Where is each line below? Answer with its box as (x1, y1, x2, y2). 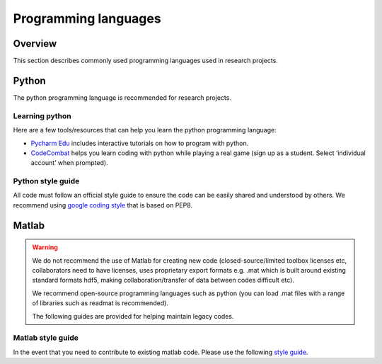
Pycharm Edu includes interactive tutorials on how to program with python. (30, 139, 249, 147)
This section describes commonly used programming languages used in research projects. (13, 57, 279, 65)
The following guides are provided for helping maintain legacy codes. (32, 312, 234, 320)
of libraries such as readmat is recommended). (32, 299, 169, 307)
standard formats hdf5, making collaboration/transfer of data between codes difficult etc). (32, 276, 295, 285)
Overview (13, 38, 57, 50)
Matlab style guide (13, 333, 79, 343)
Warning (32, 243, 58, 251)
